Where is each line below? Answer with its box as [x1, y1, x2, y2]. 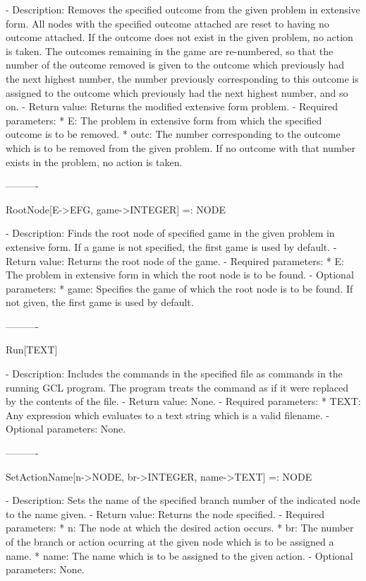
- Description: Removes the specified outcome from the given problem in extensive [6, 2, 360, 16]
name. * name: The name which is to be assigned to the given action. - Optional [6, 548, 353, 563]
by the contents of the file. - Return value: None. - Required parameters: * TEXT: [6, 394, 361, 409]
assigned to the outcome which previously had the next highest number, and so [6, 85, 348, 100]
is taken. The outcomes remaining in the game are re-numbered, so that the [6, 43, 334, 58]
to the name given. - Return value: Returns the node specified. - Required [6, 506, 324, 521]
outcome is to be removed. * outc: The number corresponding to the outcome [6, 127, 341, 141]
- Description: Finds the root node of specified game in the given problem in [6, 225, 335, 240]
